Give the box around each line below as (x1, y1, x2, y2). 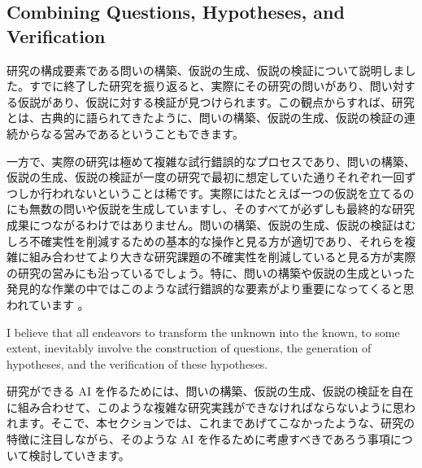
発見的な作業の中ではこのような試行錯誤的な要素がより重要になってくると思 (7, 280, 415, 297)
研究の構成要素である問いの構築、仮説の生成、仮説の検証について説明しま (7, 61, 405, 78)
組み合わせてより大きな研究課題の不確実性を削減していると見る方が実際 (28, 248, 416, 265)
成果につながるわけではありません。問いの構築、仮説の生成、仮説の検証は (7, 216, 405, 233)
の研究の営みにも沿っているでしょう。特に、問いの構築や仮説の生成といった (7, 264, 415, 281)
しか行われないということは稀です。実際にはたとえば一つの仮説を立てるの (17, 184, 415, 201)
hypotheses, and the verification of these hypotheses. (7, 355, 268, 372)
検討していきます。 (28, 446, 130, 463)
